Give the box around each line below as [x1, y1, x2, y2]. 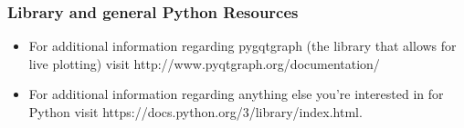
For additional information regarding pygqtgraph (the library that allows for [28, 36, 457, 55]
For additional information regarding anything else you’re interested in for [28, 84, 444, 103]
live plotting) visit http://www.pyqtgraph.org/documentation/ [28, 54, 380, 73]
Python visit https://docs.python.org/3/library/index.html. [28, 103, 363, 121]
